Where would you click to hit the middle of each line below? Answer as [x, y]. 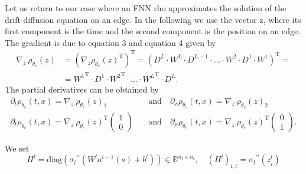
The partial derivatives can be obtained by [82, 89]
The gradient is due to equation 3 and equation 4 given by [110, 42]
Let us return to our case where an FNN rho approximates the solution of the [146, 8]
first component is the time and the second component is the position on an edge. [153, 31]
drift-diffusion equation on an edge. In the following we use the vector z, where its [153, 19]
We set [17, 148]
